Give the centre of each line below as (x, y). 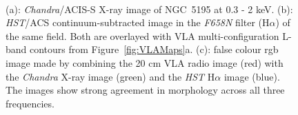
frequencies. (30, 103)
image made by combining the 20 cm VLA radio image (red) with (145, 62)
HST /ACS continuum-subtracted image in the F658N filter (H (138, 22)
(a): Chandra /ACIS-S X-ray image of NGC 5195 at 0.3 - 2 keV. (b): (149, 9)
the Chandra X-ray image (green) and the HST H (110, 76)
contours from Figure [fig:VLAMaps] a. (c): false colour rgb (154, 49)
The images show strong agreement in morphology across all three (145, 90)
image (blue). (252, 76)
